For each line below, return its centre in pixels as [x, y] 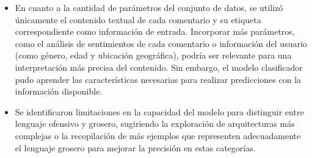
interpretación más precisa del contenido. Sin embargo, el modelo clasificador [159, 67]
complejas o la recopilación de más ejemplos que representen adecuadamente [158, 135]
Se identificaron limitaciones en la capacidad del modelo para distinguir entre [159, 111]
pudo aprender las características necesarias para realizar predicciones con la [158, 79]
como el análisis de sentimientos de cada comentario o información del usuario [161, 43]
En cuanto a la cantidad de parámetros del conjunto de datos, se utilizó [149, 7]
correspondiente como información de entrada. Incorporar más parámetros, [155, 31]
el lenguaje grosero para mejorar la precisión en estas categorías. [135, 147]
